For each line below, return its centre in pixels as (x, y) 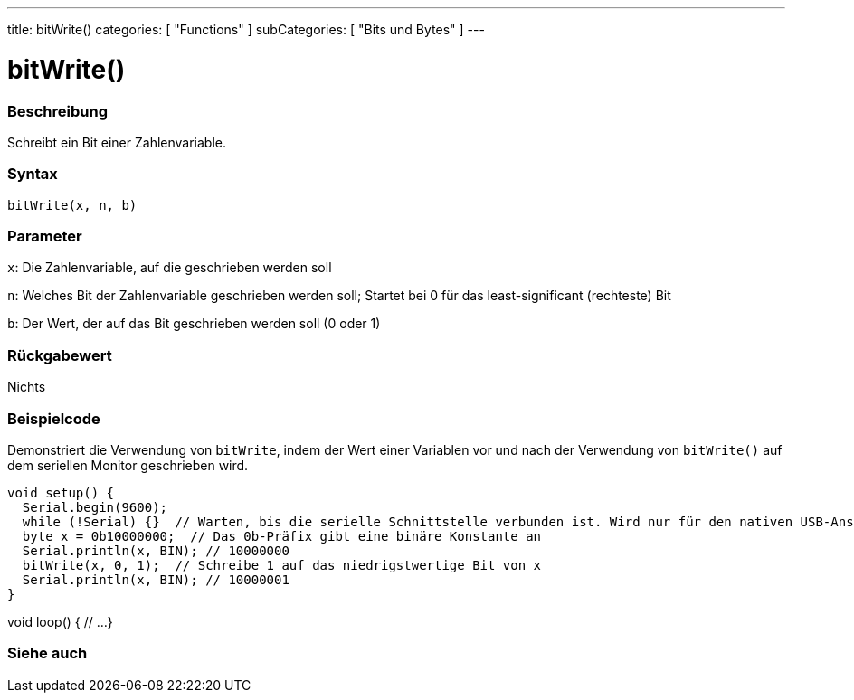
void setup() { (61, 492)
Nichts (27, 387)
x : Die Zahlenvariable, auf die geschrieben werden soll (170, 268)
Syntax (33, 174)
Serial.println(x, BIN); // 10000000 (156, 550)
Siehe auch (47, 653)
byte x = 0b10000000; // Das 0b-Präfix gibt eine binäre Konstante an (282, 536)
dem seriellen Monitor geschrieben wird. (128, 465)
